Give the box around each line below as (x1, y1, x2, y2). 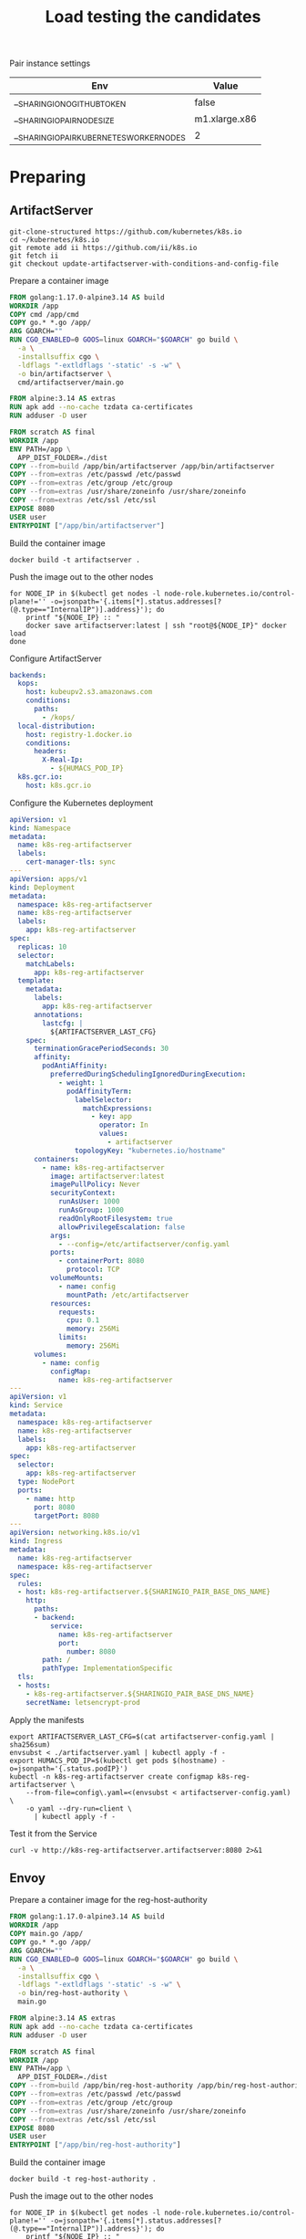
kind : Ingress (9, 1537, 64, 1546)
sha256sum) (9, 1740, 51, 1750)
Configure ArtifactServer (9, 653, 102, 664)
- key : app (90, 1112, 132, 1121)
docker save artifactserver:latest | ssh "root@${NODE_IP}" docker (25, 621, 287, 630)
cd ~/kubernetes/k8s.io (9, 235, 100, 244)
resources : (49, 1298, 92, 1308)
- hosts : (17, 1681, 51, 1690)
